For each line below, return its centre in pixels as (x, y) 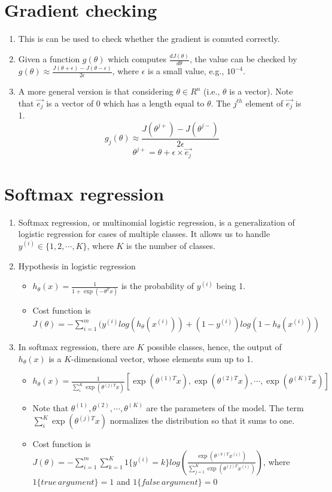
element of (264, 103)
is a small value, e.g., (186, 71)
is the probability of (158, 286)
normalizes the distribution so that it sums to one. (202, 420)
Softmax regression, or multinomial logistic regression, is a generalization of (156, 222)
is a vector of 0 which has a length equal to (125, 103)
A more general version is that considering (96, 91)
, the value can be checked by (243, 59)
